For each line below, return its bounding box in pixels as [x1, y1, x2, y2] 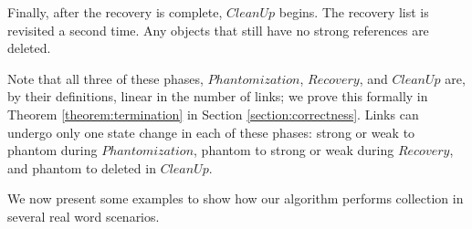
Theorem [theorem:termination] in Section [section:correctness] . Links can [7, 104, 419, 123]
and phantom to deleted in [7, 158, 156, 177]
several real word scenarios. [7, 206, 160, 225]
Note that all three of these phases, [7, 68, 204, 88]
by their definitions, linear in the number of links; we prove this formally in [7, 87, 428, 106]
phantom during [7, 141, 98, 160]
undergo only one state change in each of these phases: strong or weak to [7, 122, 415, 141]
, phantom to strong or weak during [194, 141, 394, 160]
